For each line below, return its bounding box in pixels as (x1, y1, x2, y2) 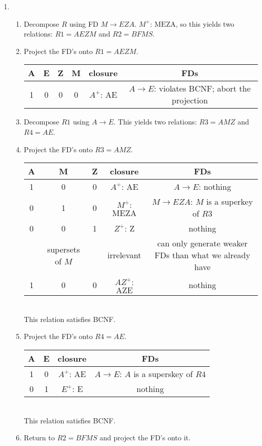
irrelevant (107, 249, 142, 261)
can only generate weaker (157, 237, 248, 249)
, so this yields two (175, 18, 234, 29)
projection (172, 94, 208, 106)
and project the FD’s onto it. (99, 432, 191, 443)
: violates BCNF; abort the (154, 82, 251, 95)
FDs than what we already (154, 249, 250, 261)
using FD (69, 18, 98, 29)
